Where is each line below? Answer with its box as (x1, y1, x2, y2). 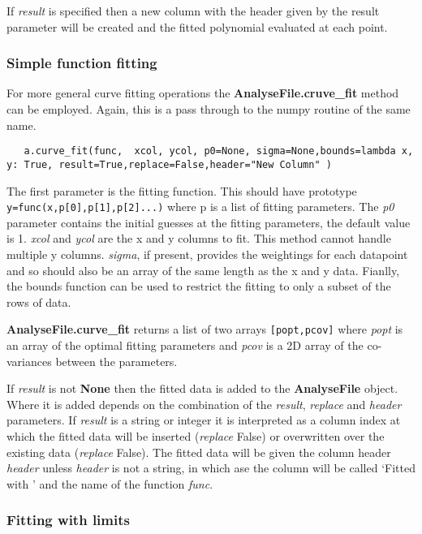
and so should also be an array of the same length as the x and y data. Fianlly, (6, 261, 400, 278)
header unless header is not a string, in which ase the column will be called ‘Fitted (6, 459, 416, 476)
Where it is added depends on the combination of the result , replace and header (6, 395, 402, 412)
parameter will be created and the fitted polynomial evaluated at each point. (6, 18, 388, 35)
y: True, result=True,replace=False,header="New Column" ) (6, 158, 332, 170)
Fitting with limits (6, 510, 130, 530)
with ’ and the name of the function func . (6, 475, 213, 492)
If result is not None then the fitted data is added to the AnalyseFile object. (6, 380, 398, 397)
